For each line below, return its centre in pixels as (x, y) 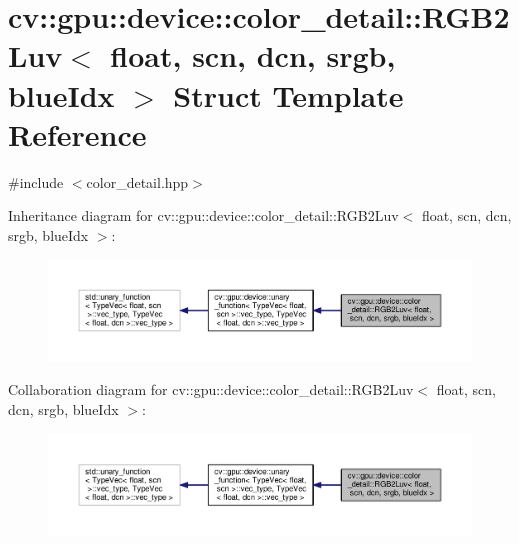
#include (36, 181)
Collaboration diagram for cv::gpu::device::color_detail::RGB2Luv (211, 389)
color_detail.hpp (137, 181)
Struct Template (288, 94)
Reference (77, 133)
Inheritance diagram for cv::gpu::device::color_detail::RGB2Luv (203, 215)
